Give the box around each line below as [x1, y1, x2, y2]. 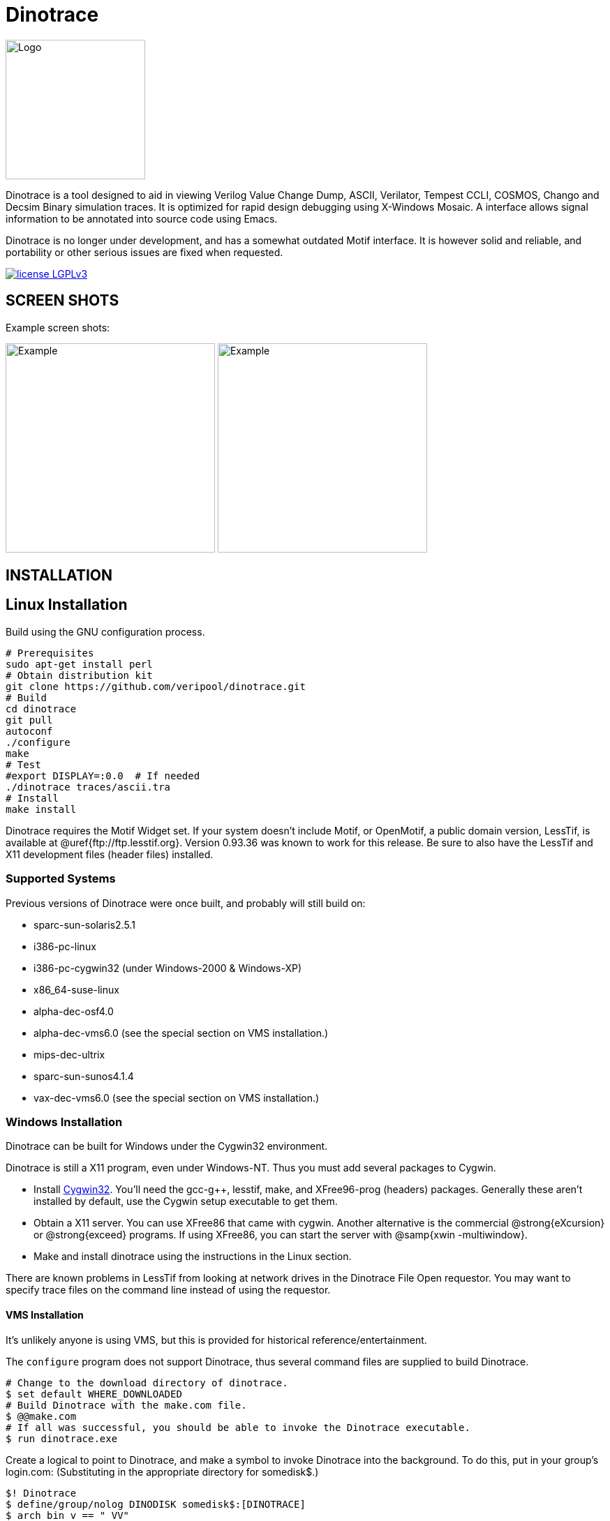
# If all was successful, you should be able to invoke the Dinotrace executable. [6, 1421, 470, 1433]
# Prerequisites [6, 647, 94, 659]
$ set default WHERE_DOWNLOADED [6, 1388, 182, 1400]
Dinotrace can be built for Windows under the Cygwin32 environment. [6, 1140, 328, 1153]
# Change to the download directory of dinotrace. [6, 1377, 288, 1388]
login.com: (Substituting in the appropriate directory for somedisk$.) [6, 1465, 319, 1478]
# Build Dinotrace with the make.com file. [6, 1399, 247, 1411]
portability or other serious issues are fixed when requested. [6, 246, 283, 258]
